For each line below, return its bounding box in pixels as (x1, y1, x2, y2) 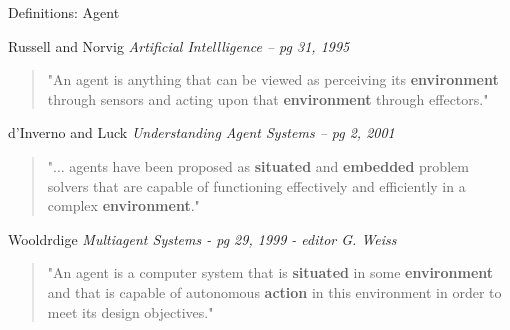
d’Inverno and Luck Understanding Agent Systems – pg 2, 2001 (8, 122, 395, 143)
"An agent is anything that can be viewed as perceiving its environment (47, 69, 499, 90)
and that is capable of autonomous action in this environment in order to (47, 281, 502, 302)
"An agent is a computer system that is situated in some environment (47, 262, 494, 283)
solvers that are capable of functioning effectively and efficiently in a (47, 175, 466, 196)
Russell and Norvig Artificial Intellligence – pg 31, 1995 (8, 35, 350, 56)
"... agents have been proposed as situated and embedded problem (47, 155, 469, 176)
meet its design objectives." (47, 301, 214, 322)
